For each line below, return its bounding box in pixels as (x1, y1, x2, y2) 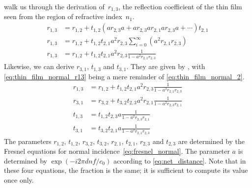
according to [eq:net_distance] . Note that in (113, 155, 246, 165)
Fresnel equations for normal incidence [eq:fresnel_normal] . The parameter (4, 146, 230, 156)
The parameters (4, 136, 52, 146)
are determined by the (178, 136, 245, 146)
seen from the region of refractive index (4, 11, 122, 22)
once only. (4, 174, 34, 185)
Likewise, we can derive (4, 61, 74, 71)
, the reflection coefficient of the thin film (118, 1, 242, 11)
